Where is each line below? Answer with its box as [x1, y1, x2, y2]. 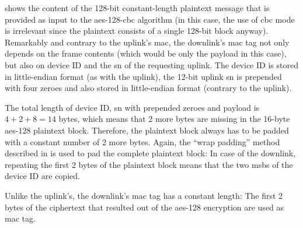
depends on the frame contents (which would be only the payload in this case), [5, 47, 287, 59]
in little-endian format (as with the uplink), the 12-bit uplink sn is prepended [5, 70, 282, 82]
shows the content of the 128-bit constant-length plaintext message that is [5, 2, 270, 13]
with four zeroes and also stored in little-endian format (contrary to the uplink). [5, 82, 292, 94]
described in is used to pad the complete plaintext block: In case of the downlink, [5, 147, 296, 159]
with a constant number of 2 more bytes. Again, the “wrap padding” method [5, 135, 280, 148]
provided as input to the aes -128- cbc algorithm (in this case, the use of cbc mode [5, 13, 295, 25]
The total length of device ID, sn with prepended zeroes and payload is [5, 101, 260, 113]
